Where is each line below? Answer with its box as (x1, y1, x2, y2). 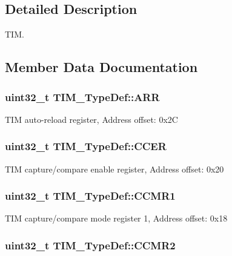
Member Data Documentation (5, 57, 198, 76)
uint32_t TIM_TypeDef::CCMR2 (5, 237, 176, 252)
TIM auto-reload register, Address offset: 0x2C (5, 113, 178, 125)
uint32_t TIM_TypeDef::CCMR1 (5, 188, 176, 203)
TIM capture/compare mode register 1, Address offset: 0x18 (5, 212, 228, 225)
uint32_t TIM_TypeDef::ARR (5, 89, 160, 104)
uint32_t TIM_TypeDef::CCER (5, 139, 167, 154)
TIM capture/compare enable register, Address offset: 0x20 (5, 162, 224, 175)
